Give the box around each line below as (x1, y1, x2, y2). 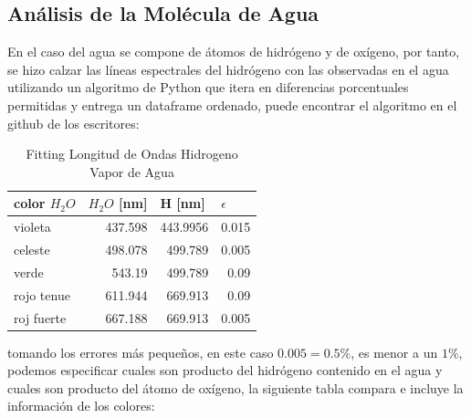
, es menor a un (351, 342, 438, 361)
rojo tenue (14, 285, 70, 304)
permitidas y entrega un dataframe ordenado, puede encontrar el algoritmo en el (7, 95, 457, 114)
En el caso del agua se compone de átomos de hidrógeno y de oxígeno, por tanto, (7, 42, 460, 61)
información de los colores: (7, 396, 155, 415)
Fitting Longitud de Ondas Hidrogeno (26, 144, 238, 163)
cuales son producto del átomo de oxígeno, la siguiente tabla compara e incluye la (7, 378, 464, 397)
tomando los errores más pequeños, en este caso (7, 342, 274, 361)
